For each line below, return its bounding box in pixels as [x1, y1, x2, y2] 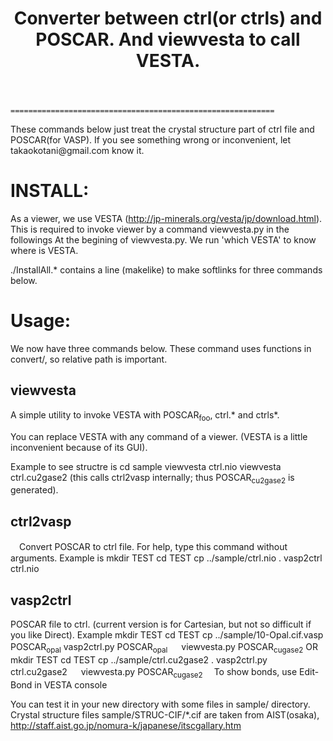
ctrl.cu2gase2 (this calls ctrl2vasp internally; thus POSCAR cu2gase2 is [10, 471, 295, 486]
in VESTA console [34, 678, 108, 691]
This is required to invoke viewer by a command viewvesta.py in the [10, 223, 290, 236]
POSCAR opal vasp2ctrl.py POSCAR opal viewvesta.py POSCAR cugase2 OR [10, 641, 318, 655]
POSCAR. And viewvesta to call [35, 28, 301, 51]
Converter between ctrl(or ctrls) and [13, 7, 323, 30]
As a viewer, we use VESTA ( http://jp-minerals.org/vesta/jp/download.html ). [10, 213, 323, 225]
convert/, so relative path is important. [10, 353, 168, 366]
